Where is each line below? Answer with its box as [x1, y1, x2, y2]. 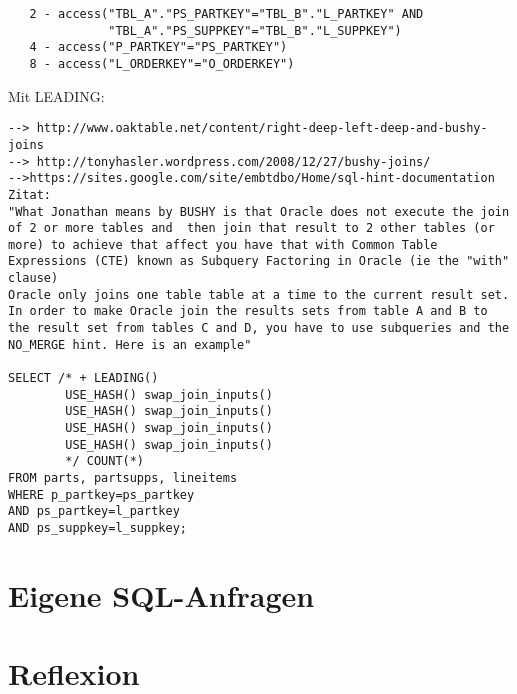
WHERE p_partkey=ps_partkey [8, 487, 195, 502]
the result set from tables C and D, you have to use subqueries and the [8, 321, 510, 336]
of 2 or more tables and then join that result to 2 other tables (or [8, 221, 495, 236]
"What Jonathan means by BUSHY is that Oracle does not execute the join [8, 204, 510, 219]
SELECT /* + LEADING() [8, 371, 159, 386]
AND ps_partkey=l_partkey [8, 504, 180, 519]
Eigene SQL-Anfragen [8, 574, 315, 615]
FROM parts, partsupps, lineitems [8, 471, 238, 485]
